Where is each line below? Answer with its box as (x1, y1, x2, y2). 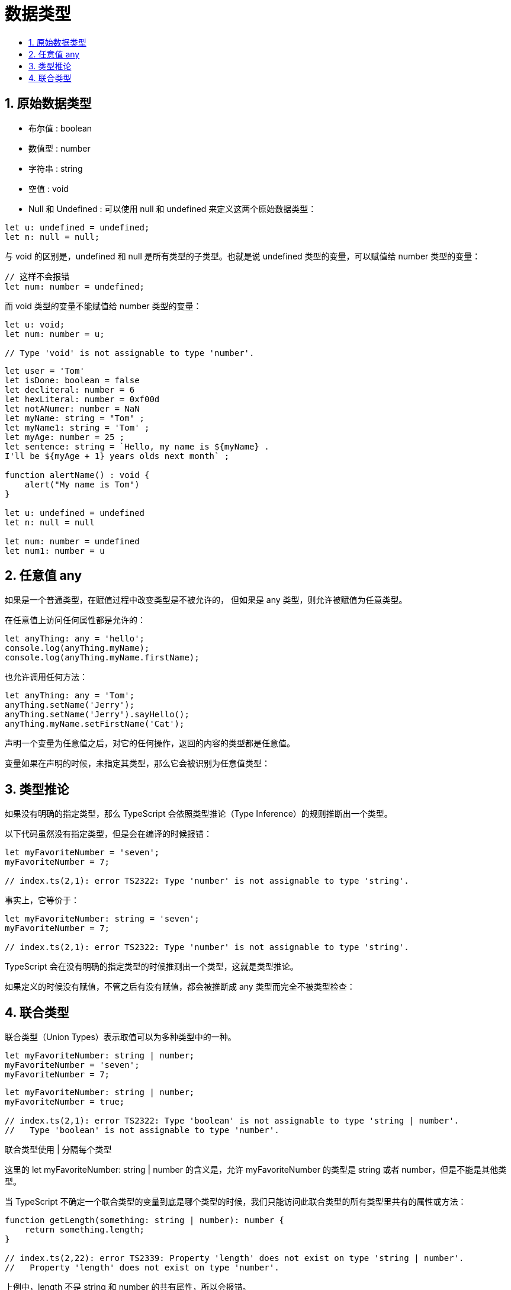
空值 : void (28, 183, 69, 194)
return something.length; (24, 1225, 145, 1235)
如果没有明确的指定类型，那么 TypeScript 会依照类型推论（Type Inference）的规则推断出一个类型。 (5, 808, 393, 819)
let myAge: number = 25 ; (5, 432, 125, 442)
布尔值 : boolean (28, 123, 92, 133)
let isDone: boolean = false (5, 375, 140, 385)
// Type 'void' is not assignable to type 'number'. (5, 348, 255, 358)
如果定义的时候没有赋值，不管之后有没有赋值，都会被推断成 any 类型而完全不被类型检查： (5, 981, 355, 992)
